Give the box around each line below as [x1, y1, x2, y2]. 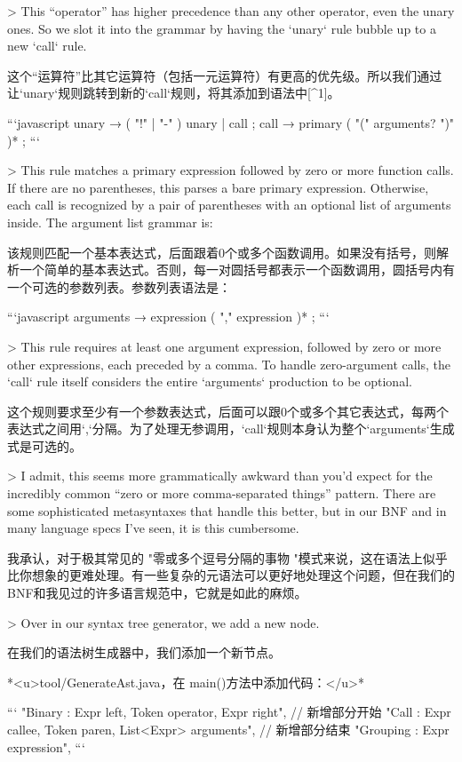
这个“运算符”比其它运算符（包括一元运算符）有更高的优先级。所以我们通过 [7, 66, 442, 84]
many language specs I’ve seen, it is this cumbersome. [7, 519, 299, 537]
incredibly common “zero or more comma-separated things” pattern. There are [7, 484, 436, 503]
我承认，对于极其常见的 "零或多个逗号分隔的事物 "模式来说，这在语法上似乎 [7, 548, 448, 567]
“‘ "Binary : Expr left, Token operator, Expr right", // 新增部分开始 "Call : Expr [7, 702, 451, 721]
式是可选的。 [7, 436, 82, 455]
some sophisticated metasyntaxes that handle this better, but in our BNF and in [7, 501, 447, 520]
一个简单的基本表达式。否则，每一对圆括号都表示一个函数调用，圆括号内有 [19, 260, 455, 279]
